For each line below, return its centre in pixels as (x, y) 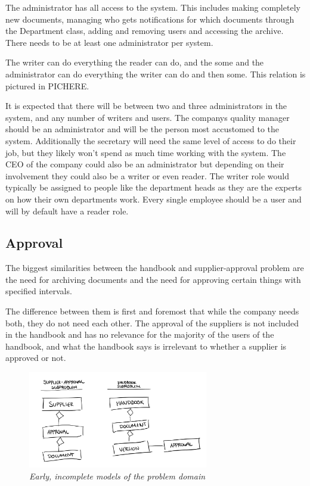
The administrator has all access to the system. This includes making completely (153, 7)
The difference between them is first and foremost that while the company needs (152, 311)
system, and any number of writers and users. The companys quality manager (148, 117)
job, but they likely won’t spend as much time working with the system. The (146, 152)
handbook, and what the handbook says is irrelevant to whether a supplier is (146, 346)
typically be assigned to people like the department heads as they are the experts (154, 187)
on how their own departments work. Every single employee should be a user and (154, 199)
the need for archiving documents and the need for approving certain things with (153, 279)
